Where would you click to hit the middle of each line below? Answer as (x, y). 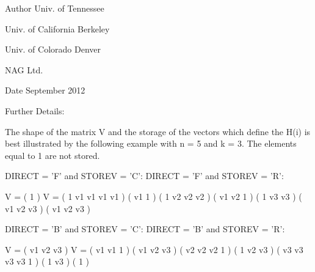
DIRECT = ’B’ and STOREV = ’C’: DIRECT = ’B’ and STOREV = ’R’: (145, 229)
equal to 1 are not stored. (52, 155)
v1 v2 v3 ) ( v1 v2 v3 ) (48, 208)
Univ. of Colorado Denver (53, 49)
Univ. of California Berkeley (57, 28)
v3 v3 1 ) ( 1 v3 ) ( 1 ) (47, 261)
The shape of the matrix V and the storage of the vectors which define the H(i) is (158, 131)
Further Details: (35, 110)
